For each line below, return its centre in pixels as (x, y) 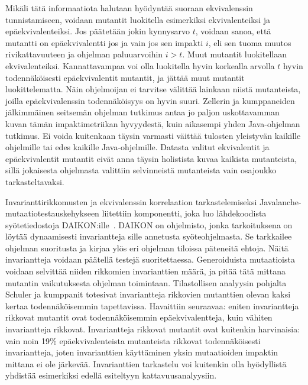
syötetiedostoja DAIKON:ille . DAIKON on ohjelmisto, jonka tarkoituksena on (149, 224)
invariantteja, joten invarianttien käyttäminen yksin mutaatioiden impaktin (142, 352)
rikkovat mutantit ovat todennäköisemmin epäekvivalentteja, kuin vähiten (139, 317)
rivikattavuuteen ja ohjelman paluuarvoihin (84, 54)
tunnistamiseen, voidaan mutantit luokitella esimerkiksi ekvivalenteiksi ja (138, 19)
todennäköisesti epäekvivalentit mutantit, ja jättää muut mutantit (125, 77)
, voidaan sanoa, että (233, 31)
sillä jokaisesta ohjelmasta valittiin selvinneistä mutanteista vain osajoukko (141, 170)
